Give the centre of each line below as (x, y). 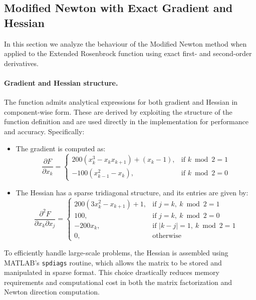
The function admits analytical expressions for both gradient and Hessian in (121, 102)
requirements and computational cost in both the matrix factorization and (118, 282)
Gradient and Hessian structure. (61, 82)
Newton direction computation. (52, 292)
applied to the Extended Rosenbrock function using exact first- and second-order (128, 53)
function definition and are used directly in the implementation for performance (126, 121)
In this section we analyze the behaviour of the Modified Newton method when (125, 43)
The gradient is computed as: (61, 148)
